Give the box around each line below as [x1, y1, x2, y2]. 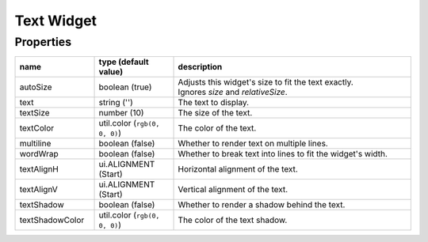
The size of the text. [178, 108, 253, 119]
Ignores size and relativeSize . [178, 87, 289, 98]
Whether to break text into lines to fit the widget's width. [178, 149, 388, 160]
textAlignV [19, 184, 59, 195]
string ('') [98, 97, 134, 108]
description [178, 62, 223, 73]
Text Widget [14, 12, 97, 29]
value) [98, 66, 123, 78]
